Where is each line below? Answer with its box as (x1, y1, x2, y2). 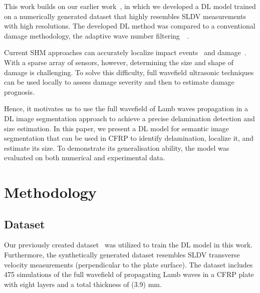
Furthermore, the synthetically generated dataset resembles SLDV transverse (4, 249, 240, 260)
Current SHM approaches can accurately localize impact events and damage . (4, 47, 246, 58)
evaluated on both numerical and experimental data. (4, 152, 165, 163)
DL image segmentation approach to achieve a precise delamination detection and (4, 113, 255, 123)
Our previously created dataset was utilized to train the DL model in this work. (4, 239, 252, 250)
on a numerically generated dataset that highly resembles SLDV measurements (4, 11, 246, 21)
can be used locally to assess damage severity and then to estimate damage (4, 77, 234, 87)
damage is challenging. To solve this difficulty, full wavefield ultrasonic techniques (4, 67, 254, 77)
